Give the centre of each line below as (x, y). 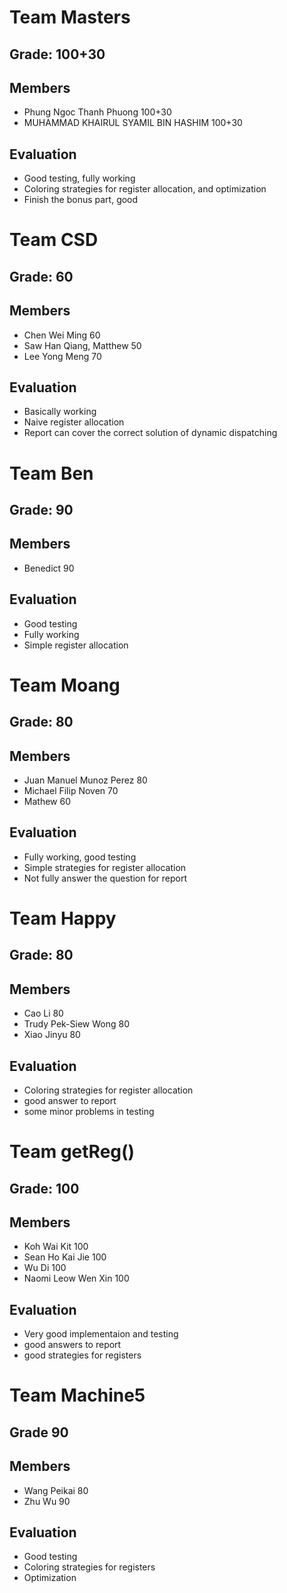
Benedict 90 (49, 568)
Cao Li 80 (43, 1013)
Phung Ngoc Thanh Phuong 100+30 (97, 112)
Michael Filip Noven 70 (71, 790)
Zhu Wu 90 (47, 1501)
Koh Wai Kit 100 (56, 1247)
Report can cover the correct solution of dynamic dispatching (150, 433)
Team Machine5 (77, 1395)
